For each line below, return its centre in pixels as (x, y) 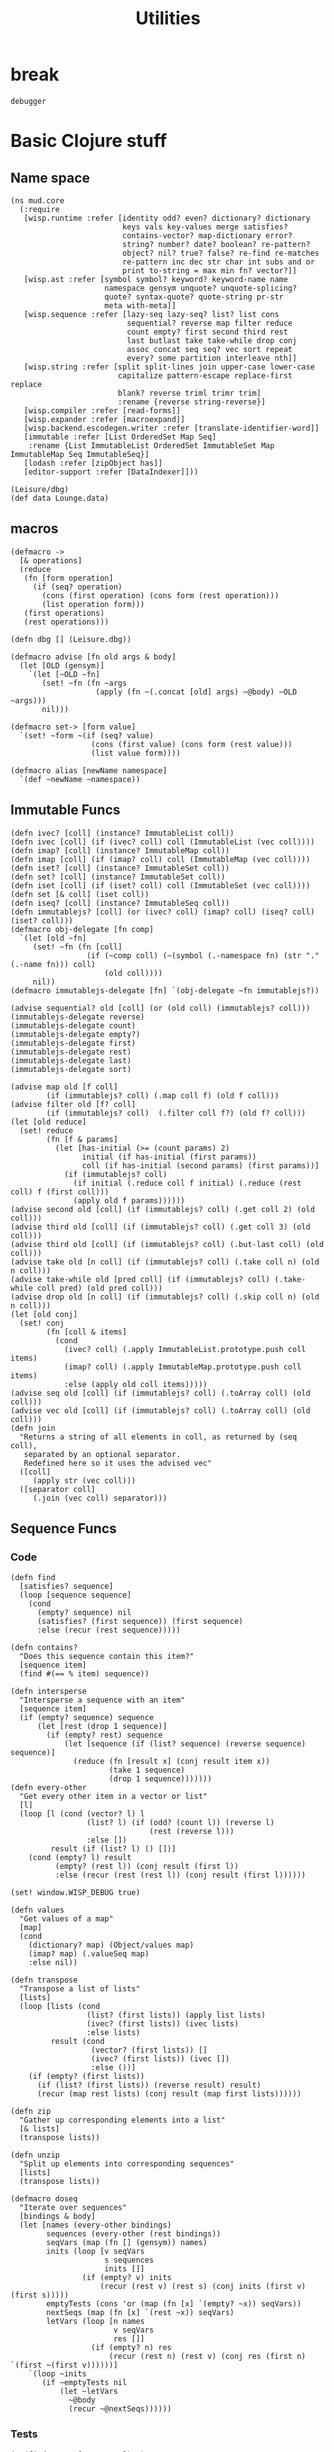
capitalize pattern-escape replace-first (205, 375)
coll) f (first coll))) (60, 1192)
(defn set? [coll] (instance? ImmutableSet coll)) (118, 877)
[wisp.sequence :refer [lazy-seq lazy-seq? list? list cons (151, 314)
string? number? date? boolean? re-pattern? (216, 244)
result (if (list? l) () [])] (113, 1849)
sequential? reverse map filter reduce (209, 323)
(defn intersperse (48, 1692)
